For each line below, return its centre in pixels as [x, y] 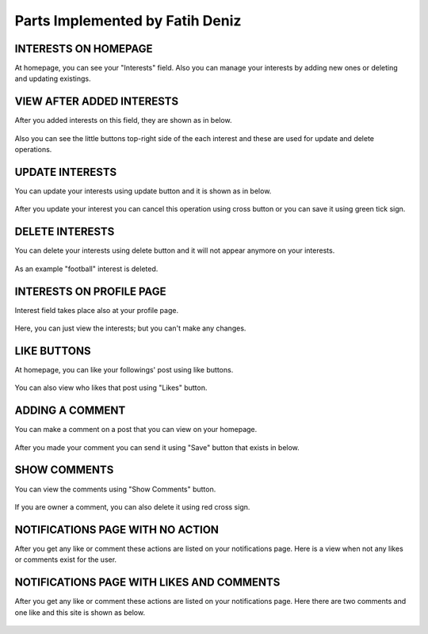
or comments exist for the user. [66, 560]
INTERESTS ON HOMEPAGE [84, 49]
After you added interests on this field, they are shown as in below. [124, 120]
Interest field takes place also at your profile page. [96, 310]
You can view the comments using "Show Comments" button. [115, 489]
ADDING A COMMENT [70, 411]
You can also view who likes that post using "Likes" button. [111, 388]
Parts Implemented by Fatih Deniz [128, 21]
